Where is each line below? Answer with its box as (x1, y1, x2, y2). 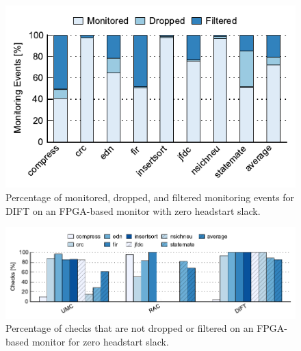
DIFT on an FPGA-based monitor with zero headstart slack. (5, 203, 261, 218)
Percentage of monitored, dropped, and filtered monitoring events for (5, 190, 295, 204)
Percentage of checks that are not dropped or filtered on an (5, 321, 254, 335)
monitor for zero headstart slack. (31, 334, 169, 348)
